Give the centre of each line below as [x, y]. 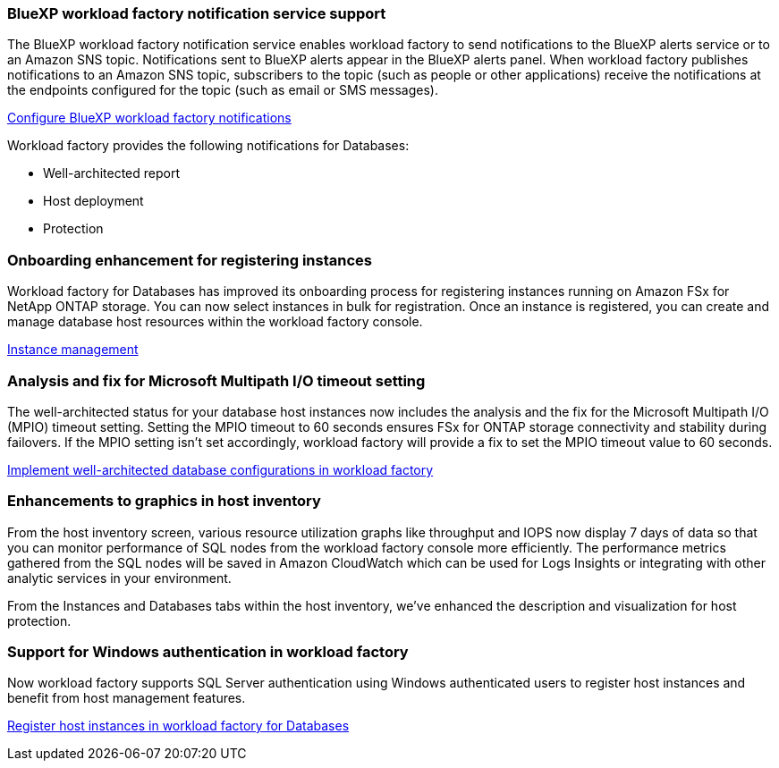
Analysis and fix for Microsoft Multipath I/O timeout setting [216, 380]
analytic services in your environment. [119, 578]
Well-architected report [111, 173]
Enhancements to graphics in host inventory [164, 501]
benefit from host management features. [127, 698]
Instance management [73, 350]
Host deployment [93, 201]
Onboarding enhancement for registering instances [190, 260]
